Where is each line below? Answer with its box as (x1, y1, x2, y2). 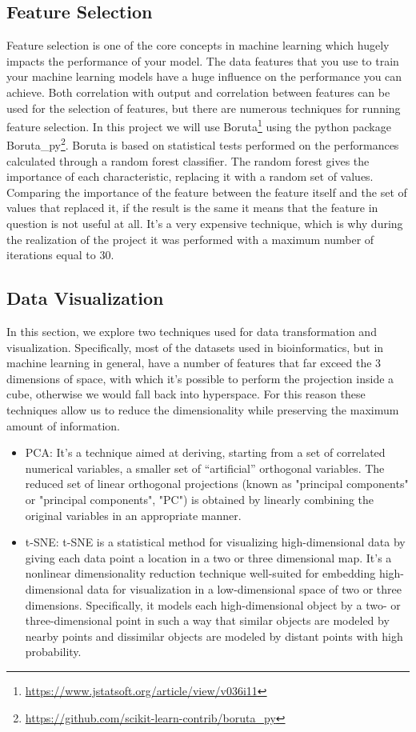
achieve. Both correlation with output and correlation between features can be (6, 83, 390, 100)
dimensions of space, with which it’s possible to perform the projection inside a (6, 370, 394, 386)
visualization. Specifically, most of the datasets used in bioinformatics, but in (6, 338, 384, 355)
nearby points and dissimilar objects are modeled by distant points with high (25, 627, 403, 644)
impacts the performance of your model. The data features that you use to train (6, 52, 399, 69)
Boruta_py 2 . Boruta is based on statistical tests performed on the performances (6, 134, 399, 154)
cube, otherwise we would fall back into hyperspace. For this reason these (6, 386, 366, 402)
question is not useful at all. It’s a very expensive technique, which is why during (6, 215, 403, 232)
